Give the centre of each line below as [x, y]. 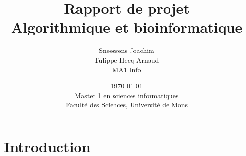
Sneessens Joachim [127, 50]
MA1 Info [127, 69]
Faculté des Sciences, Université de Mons [127, 105]
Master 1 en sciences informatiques [127, 95]
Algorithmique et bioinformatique [127, 27]
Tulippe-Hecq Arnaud [127, 60]
